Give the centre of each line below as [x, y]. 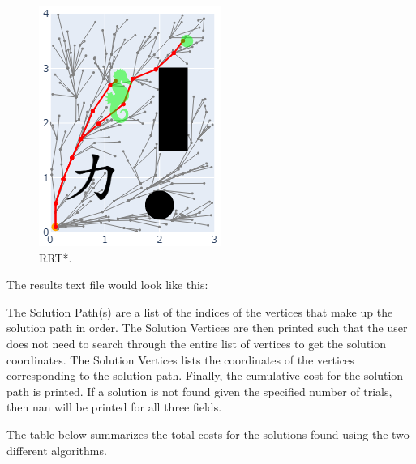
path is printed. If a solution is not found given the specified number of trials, [199, 391]
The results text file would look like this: [107, 285]
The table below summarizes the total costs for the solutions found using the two [208, 434]
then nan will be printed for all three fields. [114, 407]
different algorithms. [57, 450]
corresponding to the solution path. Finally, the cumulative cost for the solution [205, 375]
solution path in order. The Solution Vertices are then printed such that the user [207, 328]
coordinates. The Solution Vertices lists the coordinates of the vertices [180, 359]
